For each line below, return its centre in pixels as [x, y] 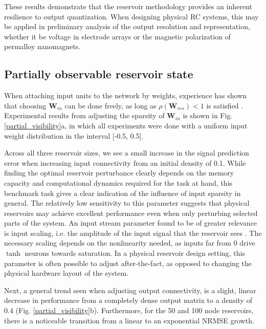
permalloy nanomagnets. [42, 46]
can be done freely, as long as [110, 105]
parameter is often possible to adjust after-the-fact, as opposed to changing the [128, 263]
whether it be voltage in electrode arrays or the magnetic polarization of [117, 36]
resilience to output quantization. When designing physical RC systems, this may [131, 16]
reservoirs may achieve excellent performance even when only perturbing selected [131, 213]
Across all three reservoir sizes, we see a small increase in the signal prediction [127, 153]
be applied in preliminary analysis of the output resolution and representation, [127, 26]
